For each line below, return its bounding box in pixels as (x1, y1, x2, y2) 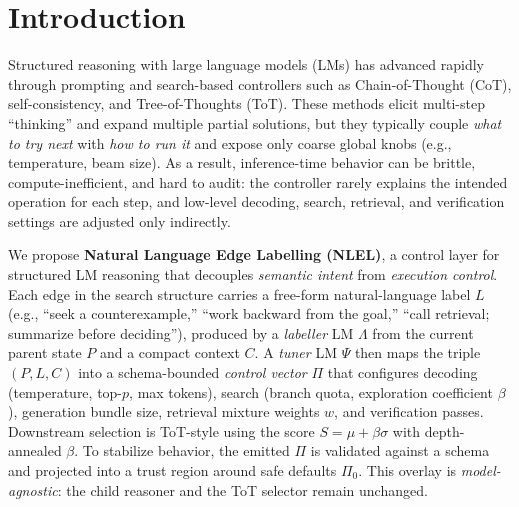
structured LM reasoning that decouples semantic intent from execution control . (8, 264, 498, 285)
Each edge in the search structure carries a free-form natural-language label (8, 283, 471, 304)
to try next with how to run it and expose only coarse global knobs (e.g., (8, 132, 452, 153)
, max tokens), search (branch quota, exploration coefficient (129, 381, 493, 402)
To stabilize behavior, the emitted (82, 440, 290, 461)
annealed (8, 440, 62, 461)
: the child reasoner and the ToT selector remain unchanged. (57, 479, 428, 500)
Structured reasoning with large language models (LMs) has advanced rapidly (8, 54, 484, 75)
